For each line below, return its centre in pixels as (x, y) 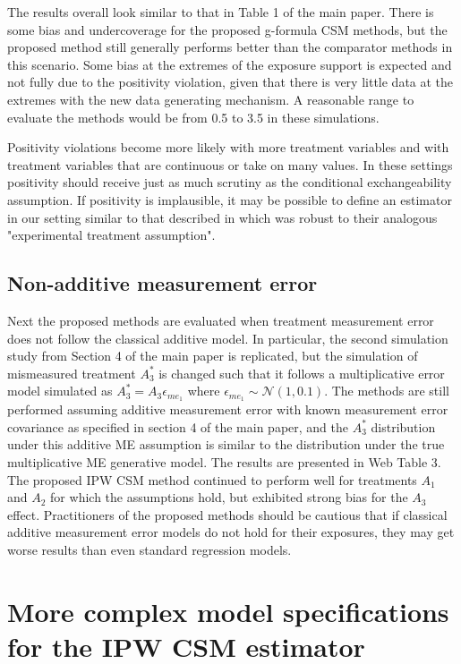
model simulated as (60, 391)
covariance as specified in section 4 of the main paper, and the (178, 426)
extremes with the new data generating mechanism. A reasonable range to (211, 99)
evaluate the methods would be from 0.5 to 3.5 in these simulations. (193, 117)
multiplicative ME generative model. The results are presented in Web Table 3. (224, 461)
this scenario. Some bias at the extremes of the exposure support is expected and (230, 64)
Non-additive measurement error (162, 283)
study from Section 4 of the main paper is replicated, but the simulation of (213, 356)
